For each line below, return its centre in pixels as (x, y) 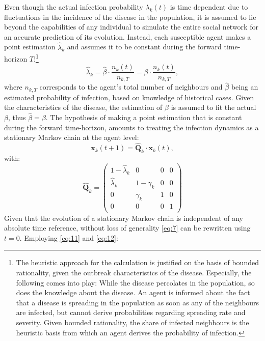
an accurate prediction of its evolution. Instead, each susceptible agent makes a (128, 36)
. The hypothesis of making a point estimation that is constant (144, 117)
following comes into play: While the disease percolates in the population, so (135, 282)
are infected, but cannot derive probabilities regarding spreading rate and (131, 312)
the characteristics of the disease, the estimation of (83, 107)
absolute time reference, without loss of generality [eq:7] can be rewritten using (127, 228)
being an (245, 87)
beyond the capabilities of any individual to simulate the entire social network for (131, 27)
